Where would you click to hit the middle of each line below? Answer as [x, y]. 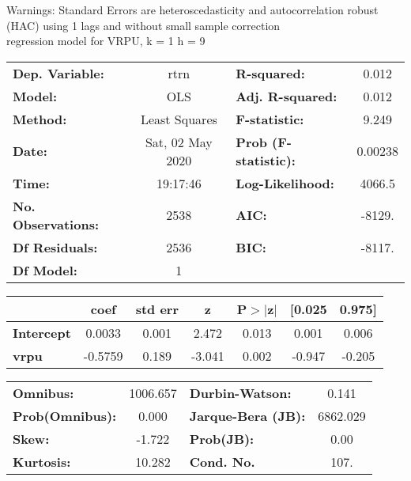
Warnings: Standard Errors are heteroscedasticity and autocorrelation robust [192, 9]
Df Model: [45, 270]
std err [157, 309]
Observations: [56, 224]
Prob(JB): [222, 438]
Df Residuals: [55, 247]
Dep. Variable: [58, 73]
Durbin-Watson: [240, 392]
